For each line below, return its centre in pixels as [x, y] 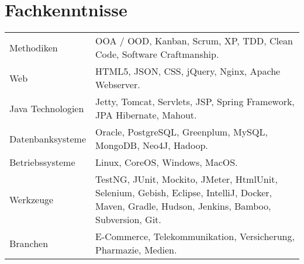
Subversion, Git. [128, 220]
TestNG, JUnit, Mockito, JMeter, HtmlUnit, [186, 179]
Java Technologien [47, 108]
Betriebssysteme [42, 162]
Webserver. [118, 85]
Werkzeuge [32, 199]
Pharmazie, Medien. [136, 250]
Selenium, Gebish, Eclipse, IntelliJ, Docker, [184, 193]
